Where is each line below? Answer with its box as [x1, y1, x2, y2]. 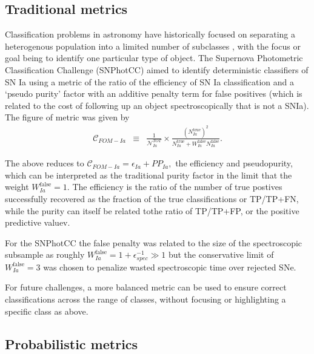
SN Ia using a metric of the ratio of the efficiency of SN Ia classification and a [5, 75, 295, 88]
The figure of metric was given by [5, 111, 130, 123]
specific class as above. [5, 304, 89, 317]
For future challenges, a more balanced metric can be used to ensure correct [5, 281, 287, 293]
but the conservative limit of [168, 248, 274, 261]
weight [5, 180, 29, 193]
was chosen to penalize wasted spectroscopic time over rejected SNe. [43, 260, 296, 273]
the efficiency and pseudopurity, [175, 157, 293, 169]
